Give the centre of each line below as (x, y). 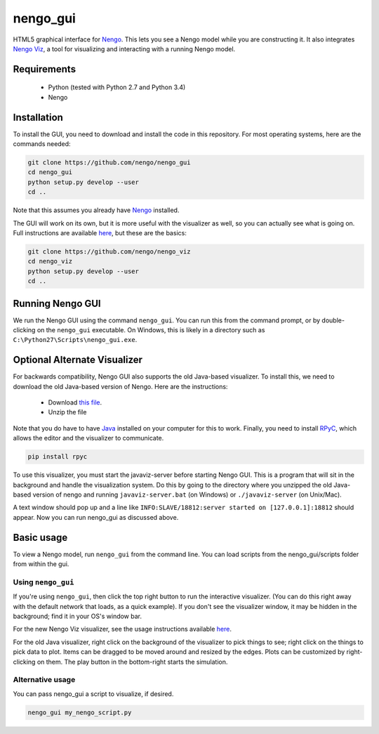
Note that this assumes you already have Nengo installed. (96, 210)
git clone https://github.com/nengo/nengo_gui (109, 163)
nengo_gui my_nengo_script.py (80, 712)
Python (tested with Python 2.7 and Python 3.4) (117, 87)
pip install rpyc (58, 457)
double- (333, 320)
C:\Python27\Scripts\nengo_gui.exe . (75, 340)
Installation (38, 117)
